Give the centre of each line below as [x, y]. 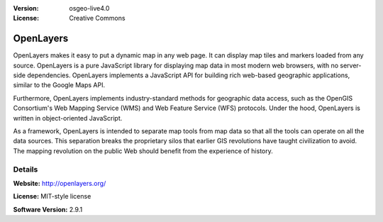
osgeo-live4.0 [89, 8]
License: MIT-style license [52, 196]
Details [26, 169]
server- [351, 65]
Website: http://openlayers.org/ [60, 183]
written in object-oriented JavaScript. [68, 118]
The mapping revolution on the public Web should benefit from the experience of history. [143, 151]
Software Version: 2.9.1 [48, 209]
